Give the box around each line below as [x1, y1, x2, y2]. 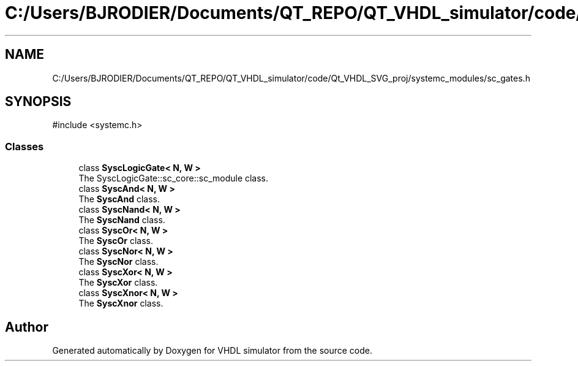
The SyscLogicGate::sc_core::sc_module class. [78, 173, 269, 184]
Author [5, 319, 48, 335]
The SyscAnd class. [78, 194, 160, 205]
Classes [5, 140, 44, 153]
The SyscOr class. [78, 235, 153, 246]
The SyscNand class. [78, 215, 165, 226]
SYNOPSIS [5, 94, 72, 110]
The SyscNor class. [78, 256, 159, 267]
